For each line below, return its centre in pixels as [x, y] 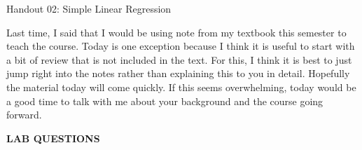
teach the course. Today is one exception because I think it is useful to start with [181, 46]
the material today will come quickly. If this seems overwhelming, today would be [181, 87]
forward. [24, 115]
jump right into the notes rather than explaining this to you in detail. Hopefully [178, 73]
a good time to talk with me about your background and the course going [165, 101]
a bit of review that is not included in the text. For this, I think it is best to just [179, 59]
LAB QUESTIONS [53, 138]
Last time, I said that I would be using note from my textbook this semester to [176, 32]
